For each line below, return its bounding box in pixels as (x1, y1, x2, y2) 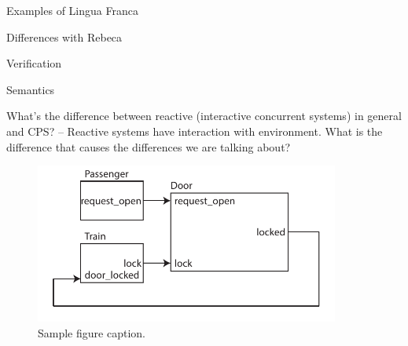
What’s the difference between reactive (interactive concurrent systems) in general (6, 107, 402, 124)
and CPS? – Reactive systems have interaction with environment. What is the (6, 122, 383, 139)
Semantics (6, 81, 55, 97)
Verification (6, 55, 62, 71)
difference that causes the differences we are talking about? (6, 138, 291, 155)
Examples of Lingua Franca (6, 2, 138, 18)
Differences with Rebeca (6, 28, 123, 45)
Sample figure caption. (38, 324, 145, 341)
